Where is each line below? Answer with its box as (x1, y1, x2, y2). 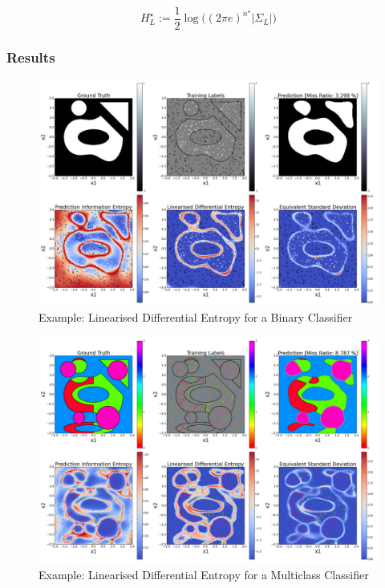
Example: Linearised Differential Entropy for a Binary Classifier (38, 309, 353, 326)
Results (6, 47, 55, 67)
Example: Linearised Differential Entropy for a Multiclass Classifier (38, 566, 369, 582)
